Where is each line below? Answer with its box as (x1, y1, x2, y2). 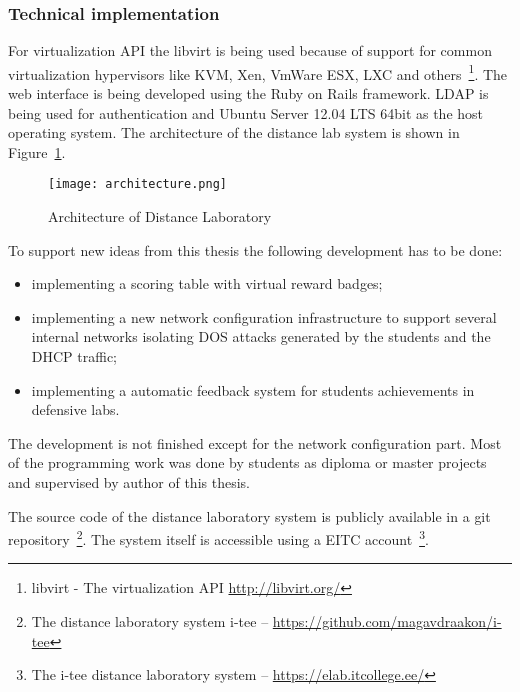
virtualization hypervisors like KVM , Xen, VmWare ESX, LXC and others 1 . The (8, 60, 508, 84)
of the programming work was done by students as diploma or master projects (8, 452, 487, 473)
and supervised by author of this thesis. (8, 472, 250, 493)
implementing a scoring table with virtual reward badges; (31, 273, 383, 294)
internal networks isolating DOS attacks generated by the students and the (31, 326, 491, 347)
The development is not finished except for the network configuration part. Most (8, 432, 502, 453)
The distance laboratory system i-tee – (31, 611, 269, 632)
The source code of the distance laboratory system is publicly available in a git (8, 505, 491, 526)
